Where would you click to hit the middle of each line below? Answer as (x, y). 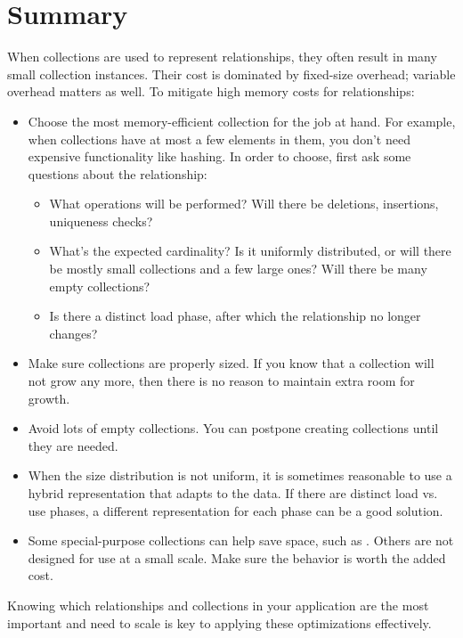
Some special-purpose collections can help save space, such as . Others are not (241, 540)
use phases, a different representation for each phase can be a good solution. (236, 510)
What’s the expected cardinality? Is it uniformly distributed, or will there (250, 251)
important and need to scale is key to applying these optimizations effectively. (219, 622)
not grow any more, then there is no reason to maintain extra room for (221, 381)
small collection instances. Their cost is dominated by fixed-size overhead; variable (231, 74)
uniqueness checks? (101, 221)
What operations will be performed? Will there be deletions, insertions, (244, 204)
